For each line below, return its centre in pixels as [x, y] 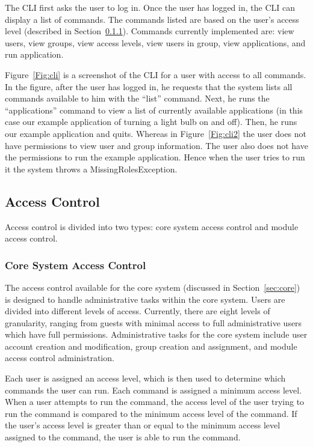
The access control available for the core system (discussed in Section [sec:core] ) [153, 287]
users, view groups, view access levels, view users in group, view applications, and [155, 42]
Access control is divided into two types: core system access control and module [152, 226]
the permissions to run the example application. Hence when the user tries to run [155, 157]
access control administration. [60, 358]
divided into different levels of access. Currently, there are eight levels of [138, 311]
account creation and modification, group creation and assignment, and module [151, 346]
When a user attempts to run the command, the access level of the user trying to [155, 402]
